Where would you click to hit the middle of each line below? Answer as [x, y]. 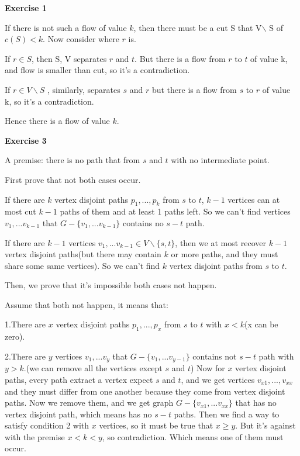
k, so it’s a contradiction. [49, 101]
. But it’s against [265, 425]
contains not [215, 356]
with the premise [35, 436]
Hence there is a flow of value [57, 121]
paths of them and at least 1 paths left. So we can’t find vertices [175, 211]
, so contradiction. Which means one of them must [193, 436]
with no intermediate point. [220, 160]
